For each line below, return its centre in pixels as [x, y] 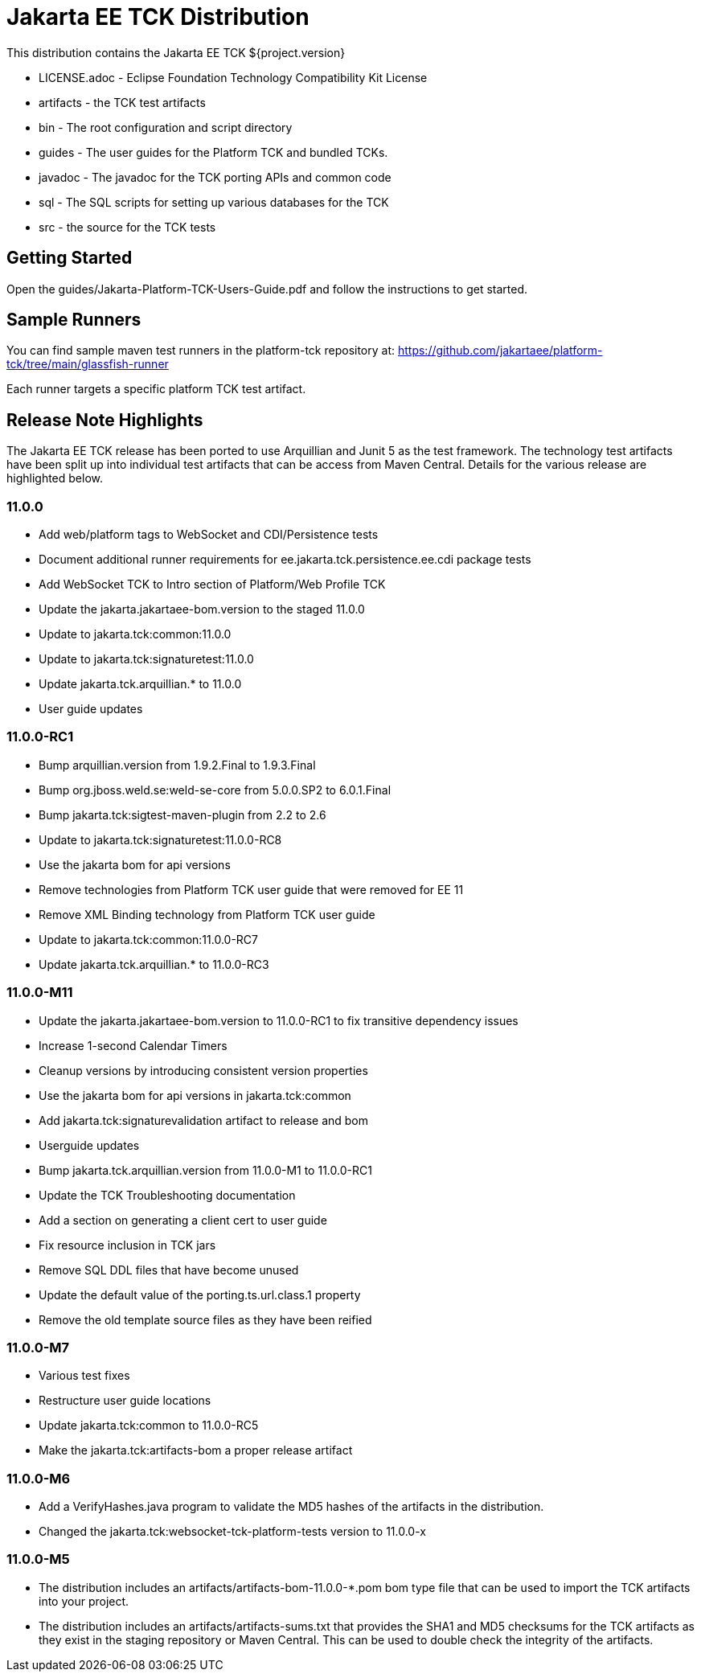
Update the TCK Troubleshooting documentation [167, 1195]
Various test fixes [84, 1376]
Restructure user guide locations [125, 1401]
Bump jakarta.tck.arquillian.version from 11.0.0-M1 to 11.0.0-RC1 [205, 1170]
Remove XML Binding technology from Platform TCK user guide [207, 914]
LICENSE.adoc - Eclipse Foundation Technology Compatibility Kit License [233, 77]
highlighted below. [55, 478]
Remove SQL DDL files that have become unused [169, 1270]
